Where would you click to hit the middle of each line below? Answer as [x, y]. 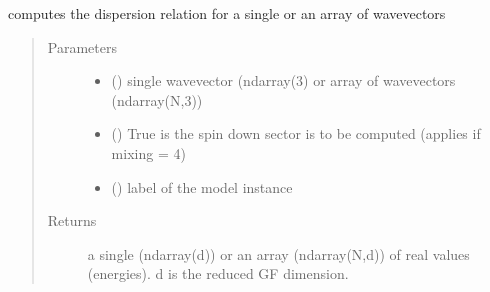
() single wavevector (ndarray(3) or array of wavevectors [283, 80]
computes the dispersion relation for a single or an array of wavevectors [227, 13]
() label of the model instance [202, 186]
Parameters [82, 46]
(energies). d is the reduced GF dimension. [218, 273]
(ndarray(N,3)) [157, 99]
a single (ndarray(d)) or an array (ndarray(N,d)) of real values [278, 253]
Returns [72, 220]
